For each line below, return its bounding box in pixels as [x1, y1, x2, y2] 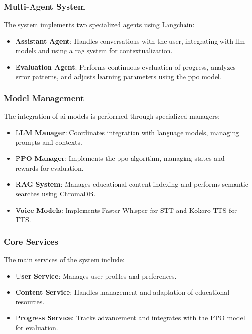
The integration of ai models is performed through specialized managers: [4, 111, 219, 121]
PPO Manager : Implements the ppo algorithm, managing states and [15, 153, 225, 163]
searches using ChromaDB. [15, 188, 96, 198]
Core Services [4, 235, 59, 247]
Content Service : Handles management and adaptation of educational [15, 287, 230, 297]
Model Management [4, 92, 84, 104]
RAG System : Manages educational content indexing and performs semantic [15, 179, 248, 189]
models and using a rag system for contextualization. [15, 45, 173, 55]
